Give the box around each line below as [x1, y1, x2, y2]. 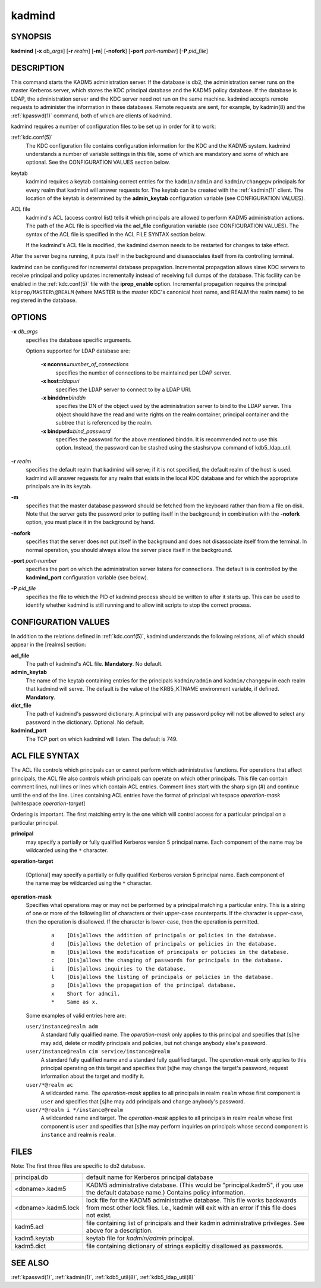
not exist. [86, 1211, 112, 1220]
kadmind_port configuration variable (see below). [26, 573, 149, 581]
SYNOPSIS [11, 32, 52, 42]
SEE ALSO [11, 1258, 49, 1268]
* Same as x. [51, 999, 99, 1006]
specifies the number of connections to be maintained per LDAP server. [55, 369, 231, 376]
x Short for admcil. [51, 990, 121, 997]
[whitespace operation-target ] [11, 800, 86, 807]
